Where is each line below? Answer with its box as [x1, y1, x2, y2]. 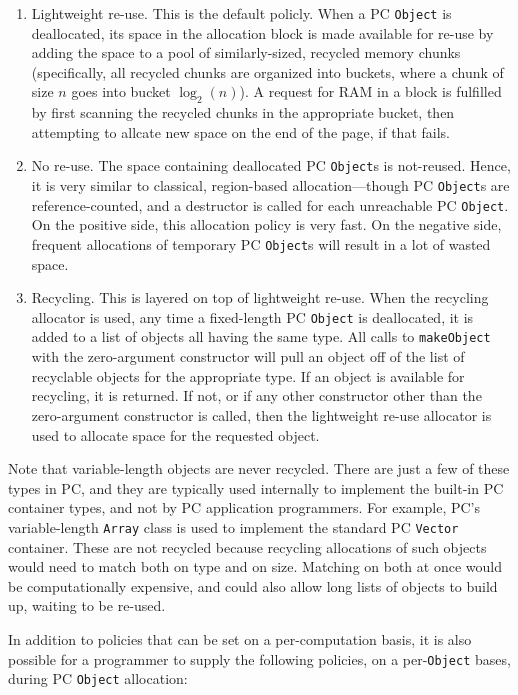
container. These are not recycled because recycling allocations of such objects [8, 536, 487, 557]
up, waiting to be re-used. [8, 595, 166, 616]
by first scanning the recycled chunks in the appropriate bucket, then [31, 102, 455, 123]
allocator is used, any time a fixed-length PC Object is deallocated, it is [31, 306, 474, 327]
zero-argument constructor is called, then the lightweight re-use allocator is [31, 404, 492, 425]
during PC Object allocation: [8, 668, 188, 689]
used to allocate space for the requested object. [31, 424, 320, 445]
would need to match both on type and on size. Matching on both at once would [8, 556, 502, 577]
